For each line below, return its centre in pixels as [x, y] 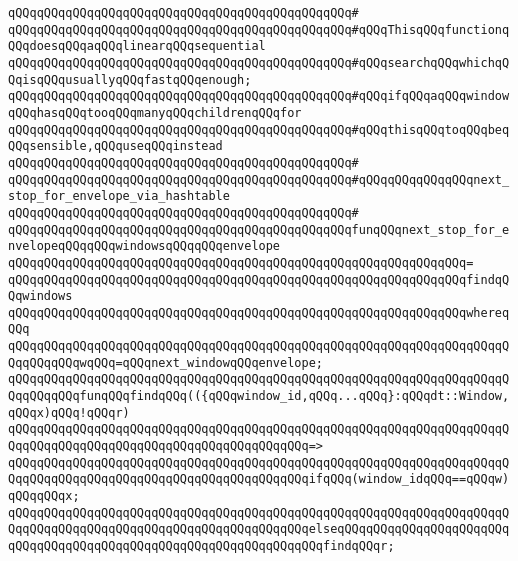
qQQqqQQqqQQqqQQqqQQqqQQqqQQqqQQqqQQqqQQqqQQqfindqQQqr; [201, 546]
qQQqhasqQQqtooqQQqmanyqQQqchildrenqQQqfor [155, 112]
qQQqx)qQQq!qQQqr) [69, 412]
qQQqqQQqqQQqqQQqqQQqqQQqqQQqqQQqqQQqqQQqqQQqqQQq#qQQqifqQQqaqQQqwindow [259, 96]
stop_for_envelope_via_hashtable [119, 196]
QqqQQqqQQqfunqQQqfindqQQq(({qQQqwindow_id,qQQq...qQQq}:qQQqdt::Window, [259, 396]
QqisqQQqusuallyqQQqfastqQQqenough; [130, 79]
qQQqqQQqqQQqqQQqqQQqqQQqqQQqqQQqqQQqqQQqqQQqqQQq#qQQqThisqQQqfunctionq [259, 29]
